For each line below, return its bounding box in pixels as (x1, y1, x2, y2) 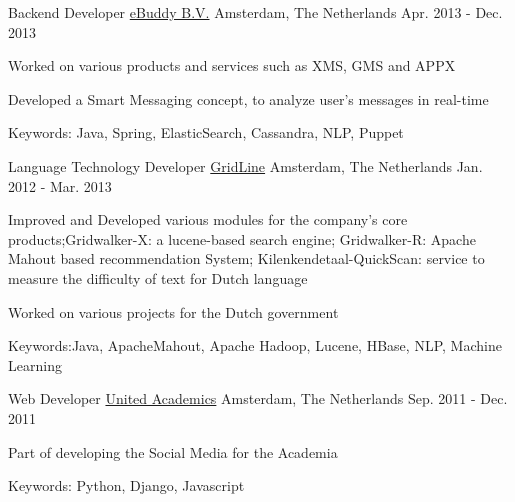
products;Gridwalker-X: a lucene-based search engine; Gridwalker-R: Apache (8, 228, 476, 249)
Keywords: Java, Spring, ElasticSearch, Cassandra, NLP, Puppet (8, 122, 404, 143)
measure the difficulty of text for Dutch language (8, 267, 308, 288)
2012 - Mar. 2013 (8, 175, 112, 196)
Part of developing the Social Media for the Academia (8, 441, 338, 462)
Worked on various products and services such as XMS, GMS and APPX (8, 55, 456, 76)
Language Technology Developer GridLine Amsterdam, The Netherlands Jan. (8, 155, 483, 176)
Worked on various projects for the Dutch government (8, 301, 339, 322)
